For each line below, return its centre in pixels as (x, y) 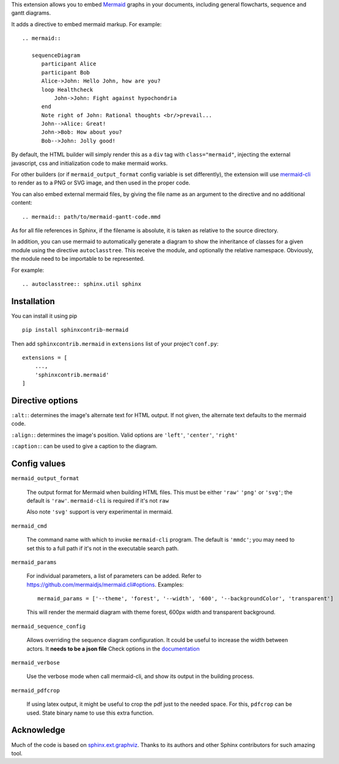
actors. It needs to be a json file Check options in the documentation (113, 649)
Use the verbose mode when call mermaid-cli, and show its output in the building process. (140, 676)
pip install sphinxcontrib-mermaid (75, 330)
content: (22, 203)
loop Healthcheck (67, 89)
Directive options (45, 401)
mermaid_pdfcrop (36, 690)
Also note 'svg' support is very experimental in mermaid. (100, 512)
